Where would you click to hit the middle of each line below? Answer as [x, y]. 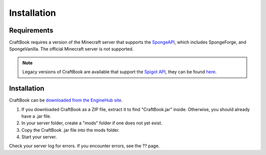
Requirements [31, 30]
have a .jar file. [36, 116]
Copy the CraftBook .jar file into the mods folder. [71, 130]
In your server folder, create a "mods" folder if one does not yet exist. [92, 123]
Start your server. [39, 137]
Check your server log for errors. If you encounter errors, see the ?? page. [84, 146]
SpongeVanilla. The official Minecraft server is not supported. [71, 49]
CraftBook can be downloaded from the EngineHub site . [66, 100]
